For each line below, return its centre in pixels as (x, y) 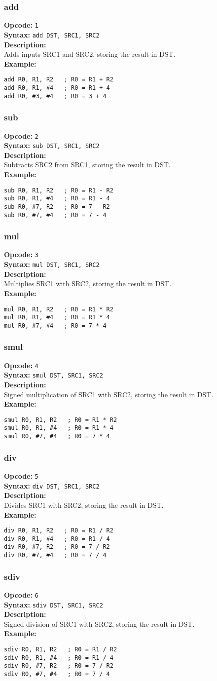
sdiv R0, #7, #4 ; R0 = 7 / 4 (57, 674)
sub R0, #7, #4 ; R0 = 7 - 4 (55, 215)
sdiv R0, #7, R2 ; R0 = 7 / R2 (59, 666)
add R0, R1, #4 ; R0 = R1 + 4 (57, 88)
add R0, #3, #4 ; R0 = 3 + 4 (55, 96)
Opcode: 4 (21, 365)
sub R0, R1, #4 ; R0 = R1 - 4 (57, 199)
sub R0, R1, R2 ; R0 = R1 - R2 (59, 190)
